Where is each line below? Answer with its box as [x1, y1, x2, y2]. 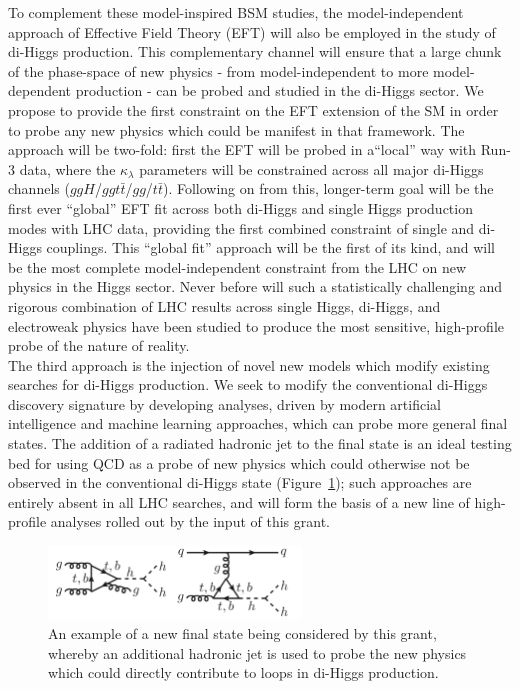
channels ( [8, 178, 70, 199]
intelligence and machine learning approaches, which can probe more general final [8, 413, 508, 434]
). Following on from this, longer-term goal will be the [162, 178, 494, 199]
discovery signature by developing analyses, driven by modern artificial [8, 393, 441, 414]
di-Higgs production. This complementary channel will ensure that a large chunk [8, 41, 502, 62]
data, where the [19, 158, 116, 179]
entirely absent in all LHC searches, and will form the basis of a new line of [8, 491, 470, 512]
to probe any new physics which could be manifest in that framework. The [8, 119, 465, 140]
